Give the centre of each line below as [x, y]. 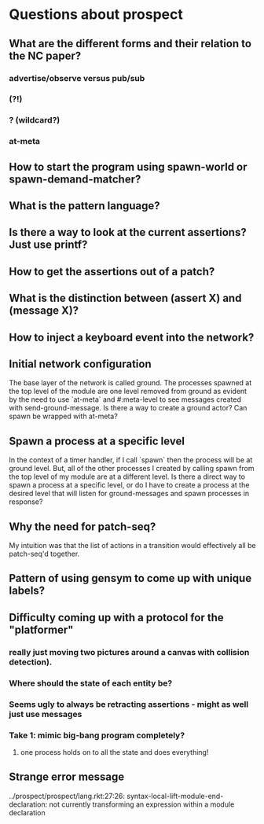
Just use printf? [48, 245]
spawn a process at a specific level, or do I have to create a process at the [129, 485]
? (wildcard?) [35, 120]
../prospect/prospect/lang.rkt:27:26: [67, 796]
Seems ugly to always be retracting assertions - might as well [129, 704]
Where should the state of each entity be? [91, 683]
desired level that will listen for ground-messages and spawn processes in [129, 494]
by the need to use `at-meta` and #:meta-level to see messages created [125, 399]
